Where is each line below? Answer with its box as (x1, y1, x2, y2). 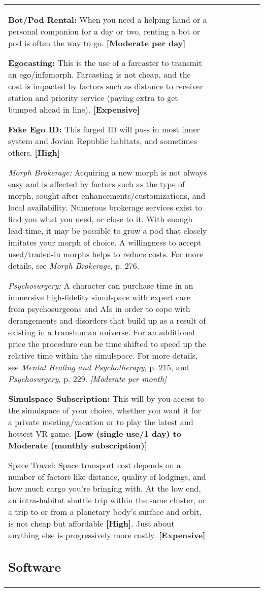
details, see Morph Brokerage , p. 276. (8, 260, 140, 271)
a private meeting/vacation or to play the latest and (8, 416, 193, 428)
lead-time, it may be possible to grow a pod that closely (8, 225, 207, 236)
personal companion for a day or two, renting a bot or (8, 25, 201, 37)
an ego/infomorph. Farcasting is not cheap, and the (8, 68, 191, 80)
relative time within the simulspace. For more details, (8, 350, 198, 361)
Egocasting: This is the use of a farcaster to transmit (8, 57, 202, 68)
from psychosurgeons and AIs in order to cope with (8, 303, 190, 315)
